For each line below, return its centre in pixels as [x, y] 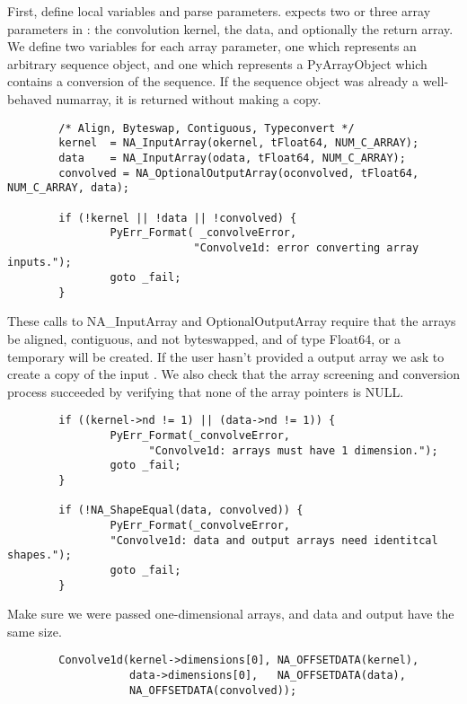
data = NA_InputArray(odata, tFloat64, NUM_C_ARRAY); [232, 158]
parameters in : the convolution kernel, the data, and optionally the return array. [230, 28]
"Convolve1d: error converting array [306, 247]
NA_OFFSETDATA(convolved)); [213, 690]
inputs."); [40, 263]
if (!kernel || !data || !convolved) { [178, 218]
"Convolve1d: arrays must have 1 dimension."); [293, 450]
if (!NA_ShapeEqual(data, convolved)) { [181, 510]
